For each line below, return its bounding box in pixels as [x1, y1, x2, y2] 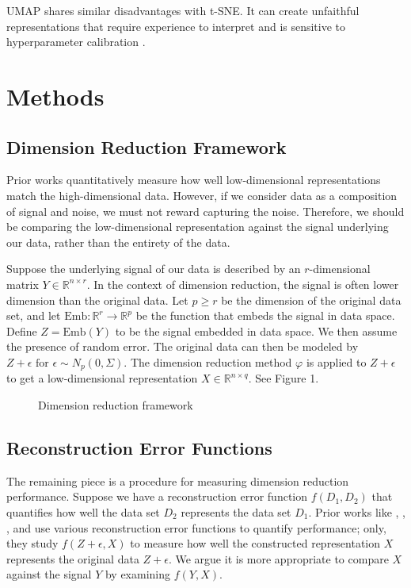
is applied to [306, 353, 367, 370]
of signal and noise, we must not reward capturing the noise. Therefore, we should [6, 202, 405, 219]
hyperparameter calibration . [6, 33, 146, 50]
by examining [105, 566, 171, 582]
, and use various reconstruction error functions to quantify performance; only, [6, 519, 386, 536]
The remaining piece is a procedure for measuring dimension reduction [6, 472, 349, 489]
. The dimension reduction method [124, 353, 292, 370]
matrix [6, 275, 39, 292]
